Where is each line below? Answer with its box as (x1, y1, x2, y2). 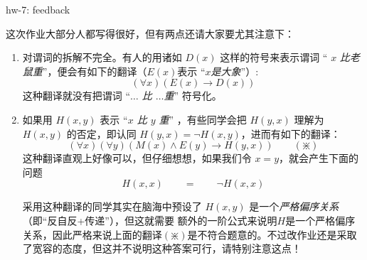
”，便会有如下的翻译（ (42, 63, 147, 78)
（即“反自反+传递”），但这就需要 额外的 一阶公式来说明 (22, 212, 277, 227)
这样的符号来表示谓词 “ (220, 50, 328, 65)
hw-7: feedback (6, 2, 70, 16)
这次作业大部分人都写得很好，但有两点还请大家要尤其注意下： (6, 26, 294, 40)
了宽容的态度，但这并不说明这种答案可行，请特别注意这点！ (22, 241, 302, 256)
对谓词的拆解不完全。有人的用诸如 (22, 50, 182, 65)
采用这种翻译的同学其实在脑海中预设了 (22, 199, 202, 214)
